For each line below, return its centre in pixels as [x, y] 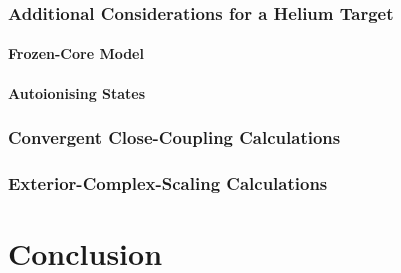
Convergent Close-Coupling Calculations [174, 137]
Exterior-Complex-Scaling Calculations [168, 182]
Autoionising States [77, 92]
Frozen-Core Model [76, 53]
